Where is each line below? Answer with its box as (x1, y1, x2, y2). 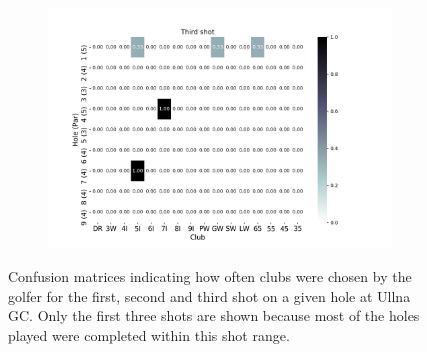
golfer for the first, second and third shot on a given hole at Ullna (8, 285, 411, 306)
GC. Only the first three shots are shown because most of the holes (8, 305, 420, 326)
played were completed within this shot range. (8, 324, 290, 345)
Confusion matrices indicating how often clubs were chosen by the (8, 266, 412, 287)
